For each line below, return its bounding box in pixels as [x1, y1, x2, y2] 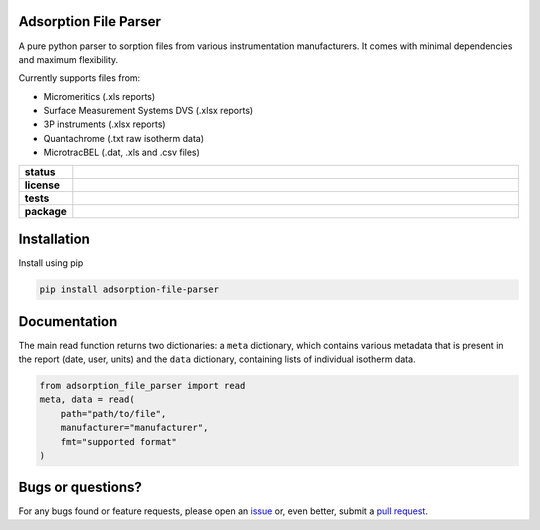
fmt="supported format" [60, 436, 177, 447]
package [24, 204, 67, 218]
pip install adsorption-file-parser [39, 284, 220, 295]
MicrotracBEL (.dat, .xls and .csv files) [43, 146, 200, 159]
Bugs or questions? [18, 479, 142, 496]
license [24, 178, 60, 192]
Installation [18, 231, 90, 248]
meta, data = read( [39, 394, 135, 405]
